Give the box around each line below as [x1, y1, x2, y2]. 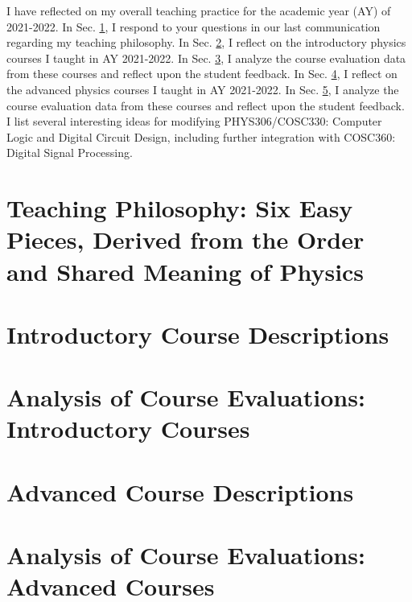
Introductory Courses [6, 412, 250, 445]
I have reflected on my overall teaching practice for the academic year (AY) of [6, 2, 391, 19]
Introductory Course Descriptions [6, 317, 389, 350]
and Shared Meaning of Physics [6, 254, 365, 287]
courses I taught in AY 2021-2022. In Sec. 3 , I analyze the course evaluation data [6, 49, 406, 66]
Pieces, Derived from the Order [6, 223, 365, 256]
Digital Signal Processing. [6, 144, 133, 161]
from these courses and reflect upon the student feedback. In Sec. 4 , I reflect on [6, 65, 398, 82]
